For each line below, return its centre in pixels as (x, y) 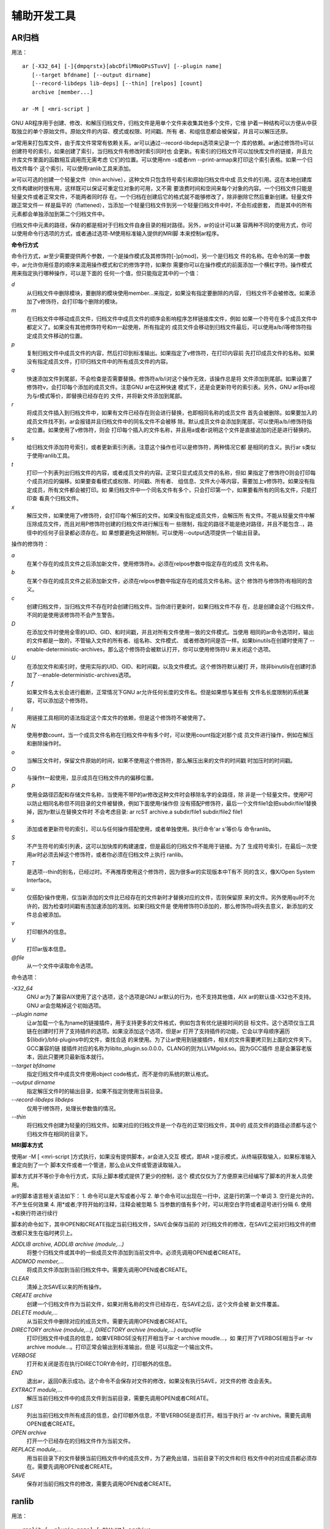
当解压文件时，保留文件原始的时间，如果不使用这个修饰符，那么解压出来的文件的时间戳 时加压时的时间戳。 (161, 760)
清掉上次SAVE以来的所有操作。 (66, 1287)
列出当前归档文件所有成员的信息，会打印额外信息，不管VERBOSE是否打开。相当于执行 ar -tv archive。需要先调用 (169, 1415)
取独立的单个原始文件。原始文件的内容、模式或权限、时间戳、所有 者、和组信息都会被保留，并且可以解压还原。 (151, 131)
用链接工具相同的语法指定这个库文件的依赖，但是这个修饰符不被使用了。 (118, 717)
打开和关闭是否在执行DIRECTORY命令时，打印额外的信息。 (101, 1364)
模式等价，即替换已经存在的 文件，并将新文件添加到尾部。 (112, 396)
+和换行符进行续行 (35, 1213)
